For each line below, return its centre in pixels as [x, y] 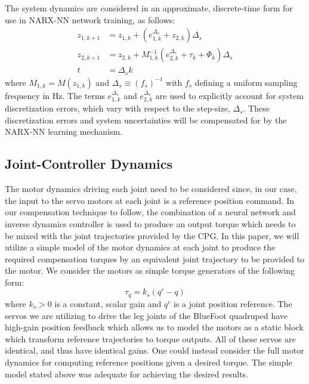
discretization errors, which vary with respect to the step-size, [118, 108]
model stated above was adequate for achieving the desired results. [127, 374]
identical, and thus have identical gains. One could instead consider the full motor [154, 350]
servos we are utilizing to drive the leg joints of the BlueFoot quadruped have [146, 315]
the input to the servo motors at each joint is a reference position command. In [149, 200]
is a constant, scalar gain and [108, 303]
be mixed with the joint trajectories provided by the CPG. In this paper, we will [152, 235]
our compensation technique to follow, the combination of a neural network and [150, 212]
